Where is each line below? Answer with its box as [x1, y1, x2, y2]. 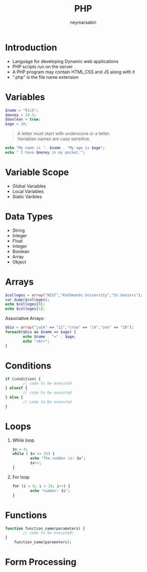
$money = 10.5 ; [5, 112, 37, 117]
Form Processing [5, 557, 77, 568]
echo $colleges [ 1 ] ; [5, 307, 46, 312]
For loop [12, 474, 30, 480]
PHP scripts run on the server [12, 63, 73, 69]
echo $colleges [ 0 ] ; [5, 302, 46, 307]
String [12, 227, 25, 233]
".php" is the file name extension [12, 74, 79, 80]
